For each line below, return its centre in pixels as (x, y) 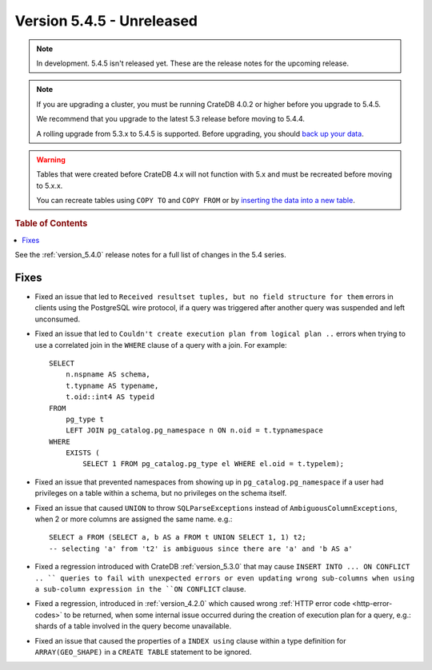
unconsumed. (57, 319)
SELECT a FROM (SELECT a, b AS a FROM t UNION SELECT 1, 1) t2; (178, 537)
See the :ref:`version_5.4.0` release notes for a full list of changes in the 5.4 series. (151, 255)
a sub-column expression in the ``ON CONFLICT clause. (140, 589)
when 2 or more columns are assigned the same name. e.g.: (134, 519)
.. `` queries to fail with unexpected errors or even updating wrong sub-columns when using (225, 578)
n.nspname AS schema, (108, 375)
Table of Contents (51, 224)
